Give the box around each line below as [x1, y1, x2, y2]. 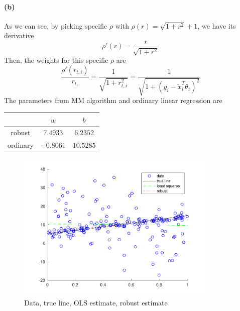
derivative [4, 30, 34, 41]
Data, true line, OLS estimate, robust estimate [24, 297, 168, 307]
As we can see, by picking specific [4, 20, 107, 31]
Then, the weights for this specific [4, 55, 108, 65]
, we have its [197, 20, 236, 31]
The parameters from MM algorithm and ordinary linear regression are [4, 95, 222, 106]
